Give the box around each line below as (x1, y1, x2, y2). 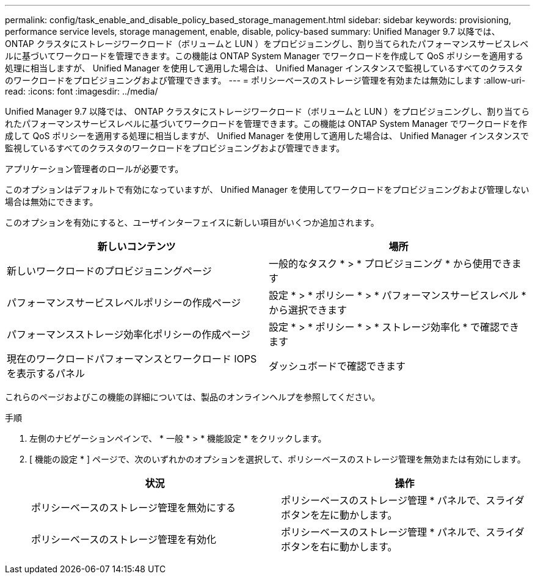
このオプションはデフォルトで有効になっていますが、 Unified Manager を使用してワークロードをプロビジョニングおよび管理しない (5, 184, 530, 195)
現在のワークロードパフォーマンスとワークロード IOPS (7, 353, 257, 365)
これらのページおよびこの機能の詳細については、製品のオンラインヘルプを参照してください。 (5, 392, 380, 402)
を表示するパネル (7, 367, 86, 379)
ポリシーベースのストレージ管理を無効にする (31, 502, 236, 514)
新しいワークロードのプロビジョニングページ (7, 265, 212, 277)
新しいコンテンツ (97, 240, 176, 253)
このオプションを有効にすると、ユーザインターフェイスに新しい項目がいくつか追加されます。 (5, 217, 379, 228)
